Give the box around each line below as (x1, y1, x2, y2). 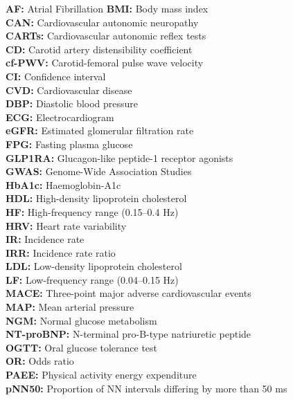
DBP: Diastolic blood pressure (6, 96, 139, 111)
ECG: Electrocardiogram (6, 109, 114, 124)
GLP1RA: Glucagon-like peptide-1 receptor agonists (6, 150, 233, 165)
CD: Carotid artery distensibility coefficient (6, 42, 193, 56)
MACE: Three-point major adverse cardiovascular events (6, 286, 251, 300)
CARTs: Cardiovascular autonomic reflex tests (6, 28, 206, 43)
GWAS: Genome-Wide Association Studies (6, 164, 192, 179)
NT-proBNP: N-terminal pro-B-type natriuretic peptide (6, 327, 251, 341)
